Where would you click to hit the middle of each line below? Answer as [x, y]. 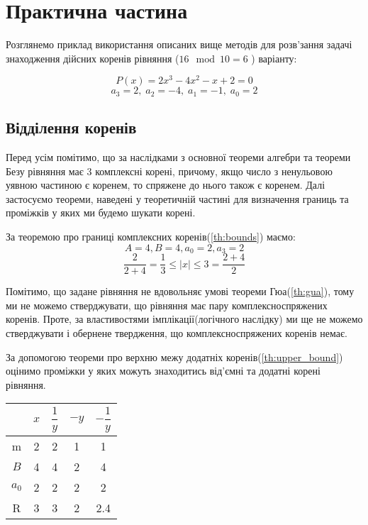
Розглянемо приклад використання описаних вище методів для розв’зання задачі [179, 44]
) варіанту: [274, 58]
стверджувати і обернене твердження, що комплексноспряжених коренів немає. [177, 332]
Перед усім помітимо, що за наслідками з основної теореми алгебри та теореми [178, 157]
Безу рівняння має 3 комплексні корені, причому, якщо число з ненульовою [169, 171]
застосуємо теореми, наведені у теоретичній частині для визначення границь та [177, 198]
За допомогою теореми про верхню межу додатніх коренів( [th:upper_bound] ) [174, 357]
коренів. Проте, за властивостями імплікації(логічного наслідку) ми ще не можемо [184, 319]
